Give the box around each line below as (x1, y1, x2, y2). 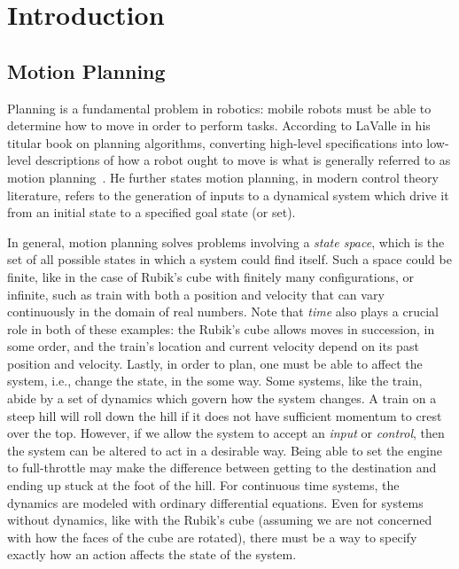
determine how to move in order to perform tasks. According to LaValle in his (7, 116, 431, 135)
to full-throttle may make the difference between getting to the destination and (7, 458, 437, 477)
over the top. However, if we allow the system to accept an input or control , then (7, 424, 445, 442)
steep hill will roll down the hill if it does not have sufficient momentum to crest (7, 406, 442, 425)
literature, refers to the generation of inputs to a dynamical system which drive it (7, 185, 449, 204)
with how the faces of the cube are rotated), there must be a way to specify (7, 527, 417, 546)
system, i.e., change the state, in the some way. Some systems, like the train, (7, 371, 423, 390)
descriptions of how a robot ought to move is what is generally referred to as (35, 151, 451, 169)
